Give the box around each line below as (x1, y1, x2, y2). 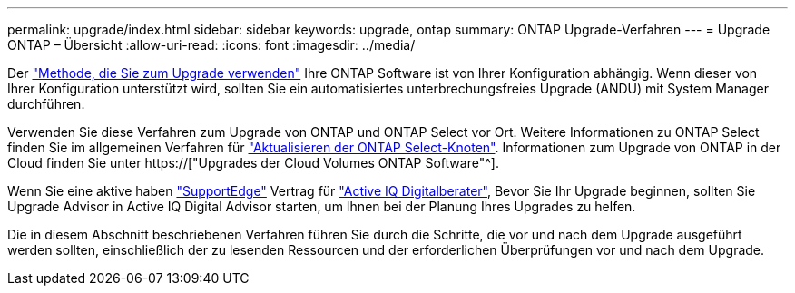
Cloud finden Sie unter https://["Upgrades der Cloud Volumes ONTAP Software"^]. (7, 155, 499, 171)
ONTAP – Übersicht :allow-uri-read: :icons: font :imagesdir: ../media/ (7, 37, 416, 53)
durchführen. (7, 96, 85, 112)
